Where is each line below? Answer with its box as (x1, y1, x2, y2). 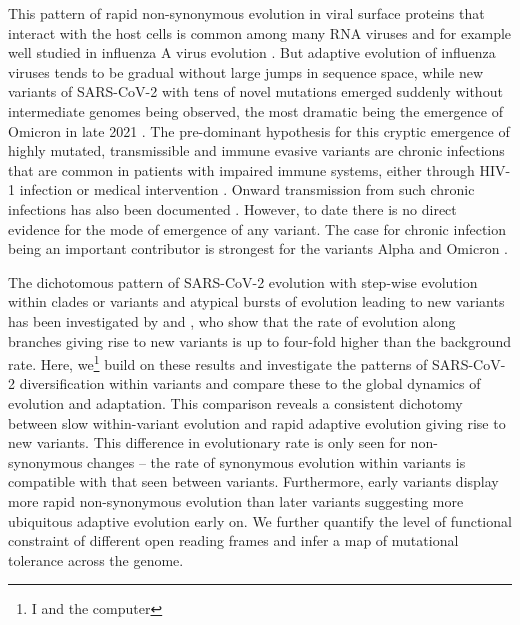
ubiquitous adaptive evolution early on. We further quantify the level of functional (8, 510, 512, 531)
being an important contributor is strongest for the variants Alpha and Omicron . (8, 238, 508, 259)
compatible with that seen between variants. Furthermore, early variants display (8, 471, 499, 492)
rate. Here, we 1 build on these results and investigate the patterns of (8, 351, 428, 374)
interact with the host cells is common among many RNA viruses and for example (8, 22, 512, 43)
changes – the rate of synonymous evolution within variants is (87, 451, 466, 472)
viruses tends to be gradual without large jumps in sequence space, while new (8, 61, 484, 82)
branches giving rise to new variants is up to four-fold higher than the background (8, 330, 512, 351)
